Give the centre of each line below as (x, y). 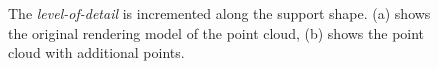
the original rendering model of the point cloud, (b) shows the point (216, 32)
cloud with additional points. (96, 52)
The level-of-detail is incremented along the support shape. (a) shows (219, 13)
